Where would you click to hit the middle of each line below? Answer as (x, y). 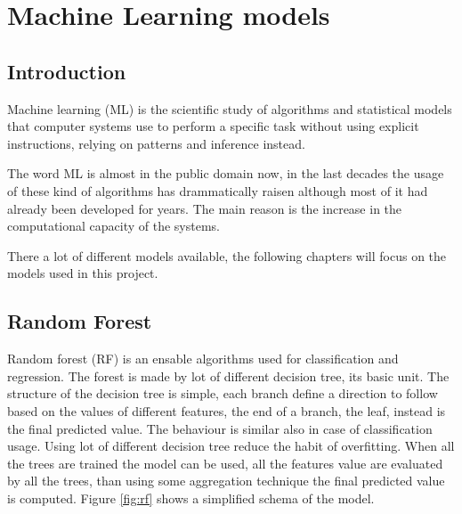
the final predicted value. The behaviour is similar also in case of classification (220, 428)
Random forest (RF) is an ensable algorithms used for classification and (203, 359)
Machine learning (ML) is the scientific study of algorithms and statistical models (230, 108)
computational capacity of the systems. (113, 226)
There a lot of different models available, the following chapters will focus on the (227, 255)
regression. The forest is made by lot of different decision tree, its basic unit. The (228, 375)
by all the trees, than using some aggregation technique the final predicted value (226, 481)
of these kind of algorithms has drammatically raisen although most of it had (218, 190)
